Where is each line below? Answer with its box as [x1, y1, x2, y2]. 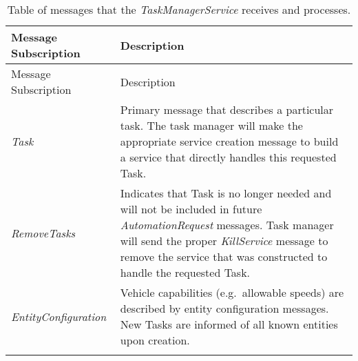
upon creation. [120, 332, 190, 348]
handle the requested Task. [120, 264, 251, 280]
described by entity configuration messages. [120, 300, 329, 316]
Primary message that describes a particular [120, 101, 334, 117]
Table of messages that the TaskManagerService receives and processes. [7, 1, 351, 17]
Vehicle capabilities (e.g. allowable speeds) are [120, 284, 344, 300]
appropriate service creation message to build [120, 133, 339, 149]
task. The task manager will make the [120, 117, 303, 133]
